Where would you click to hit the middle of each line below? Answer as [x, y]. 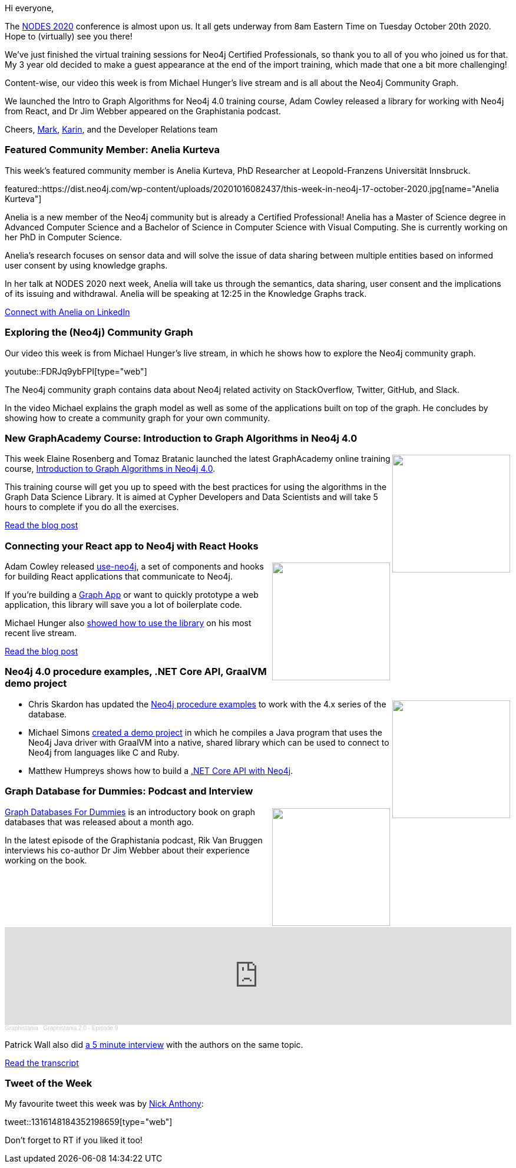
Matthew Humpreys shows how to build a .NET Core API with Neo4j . [161, 770]
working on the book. [46, 860]
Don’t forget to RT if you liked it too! [74, 1140]
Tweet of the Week [49, 1083]
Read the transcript [42, 1063]
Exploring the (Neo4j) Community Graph [99, 332]
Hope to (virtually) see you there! [69, 36]
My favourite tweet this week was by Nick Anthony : [104, 1104]
